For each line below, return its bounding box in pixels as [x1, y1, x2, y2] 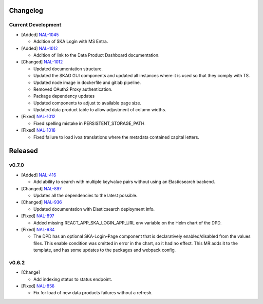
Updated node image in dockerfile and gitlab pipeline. [33, 80, 141, 85]
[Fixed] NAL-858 [21, 283, 55, 289]
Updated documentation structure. [33, 66, 103, 72]
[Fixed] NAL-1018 [21, 127, 56, 133]
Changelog [9, 6, 43, 15]
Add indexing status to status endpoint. [33, 276, 112, 282]
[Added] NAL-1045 [21, 32, 59, 38]
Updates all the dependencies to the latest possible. [33, 192, 138, 198]
